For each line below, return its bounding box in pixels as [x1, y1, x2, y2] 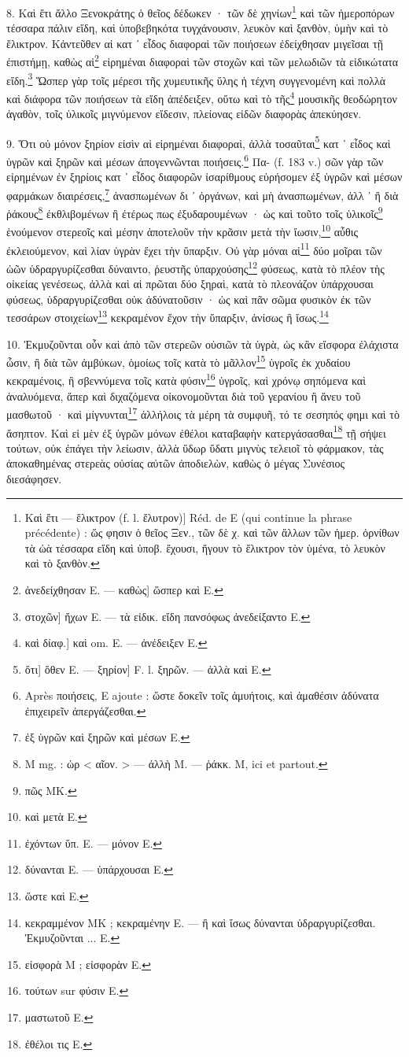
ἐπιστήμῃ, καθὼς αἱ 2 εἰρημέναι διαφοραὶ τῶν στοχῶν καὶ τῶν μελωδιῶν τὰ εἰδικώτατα [6, 51, 399, 70]
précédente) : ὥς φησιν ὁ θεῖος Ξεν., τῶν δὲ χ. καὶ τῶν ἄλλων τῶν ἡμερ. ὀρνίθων [24, 524, 400, 541]
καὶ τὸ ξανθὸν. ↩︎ [24, 555, 100, 571]
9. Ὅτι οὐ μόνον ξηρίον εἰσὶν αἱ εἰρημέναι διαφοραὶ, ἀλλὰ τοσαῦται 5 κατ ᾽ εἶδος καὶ [6, 132, 391, 151]
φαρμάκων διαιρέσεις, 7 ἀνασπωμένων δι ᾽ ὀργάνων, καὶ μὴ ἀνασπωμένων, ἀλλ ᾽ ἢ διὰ [6, 184, 399, 203]
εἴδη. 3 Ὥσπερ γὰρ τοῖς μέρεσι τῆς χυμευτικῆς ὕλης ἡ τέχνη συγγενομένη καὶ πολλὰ [6, 69, 386, 88]
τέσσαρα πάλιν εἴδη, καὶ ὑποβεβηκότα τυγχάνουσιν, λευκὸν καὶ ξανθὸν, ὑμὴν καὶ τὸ [6, 20, 389, 36]
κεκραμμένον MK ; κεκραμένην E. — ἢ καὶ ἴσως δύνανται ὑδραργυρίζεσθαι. [24, 914, 376, 930]
